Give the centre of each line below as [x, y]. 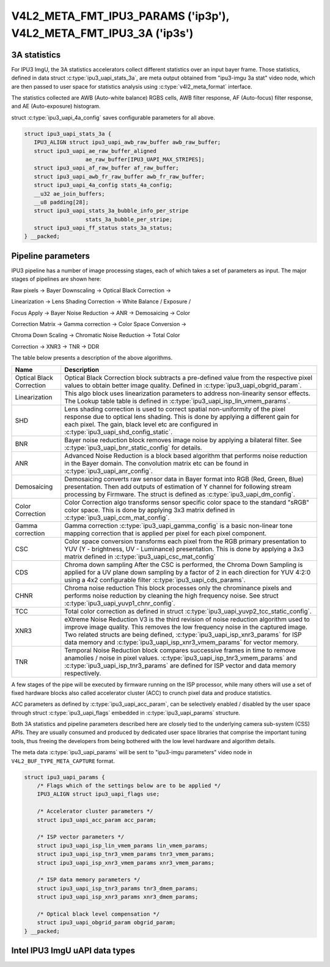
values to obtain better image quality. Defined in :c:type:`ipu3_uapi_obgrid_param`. [183, 385]
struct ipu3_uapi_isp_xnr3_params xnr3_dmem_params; [118, 897]
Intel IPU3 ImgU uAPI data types [73, 951]
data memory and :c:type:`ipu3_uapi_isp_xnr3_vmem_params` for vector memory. [182, 642]
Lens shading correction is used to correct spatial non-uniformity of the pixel [175, 409]
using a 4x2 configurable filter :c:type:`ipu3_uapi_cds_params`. [155, 580]
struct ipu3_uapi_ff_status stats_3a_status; [103, 228]
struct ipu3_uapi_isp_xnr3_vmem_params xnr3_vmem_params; [126, 863]
